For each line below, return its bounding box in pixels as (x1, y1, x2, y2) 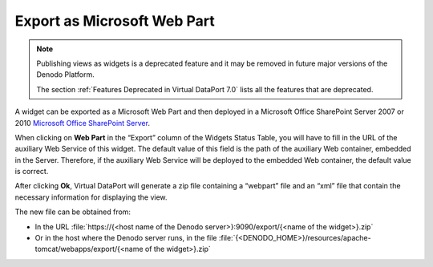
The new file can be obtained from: (14, 207, 132, 216)
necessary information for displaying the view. (14, 192, 168, 202)
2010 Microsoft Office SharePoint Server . (14, 118, 150, 127)
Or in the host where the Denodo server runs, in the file (34, 233, 217, 243)
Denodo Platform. (36, 70, 95, 79)
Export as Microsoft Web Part (14, 12, 216, 30)
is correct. (14, 167, 49, 176)
